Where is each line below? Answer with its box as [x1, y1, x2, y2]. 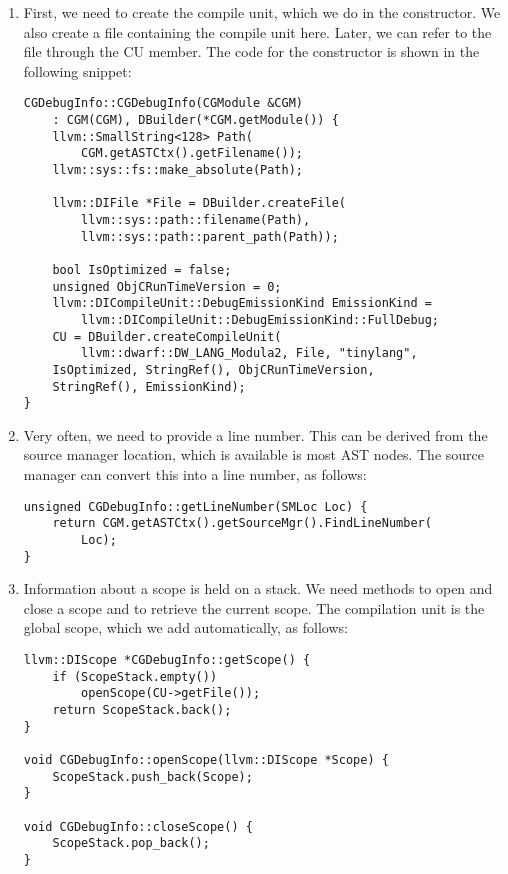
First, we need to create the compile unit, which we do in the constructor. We [23, 2, 501, 22]
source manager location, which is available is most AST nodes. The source [23, 444, 484, 465]
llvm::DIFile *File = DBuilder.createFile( [52, 196, 346, 211]
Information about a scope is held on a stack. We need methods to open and [23, 578, 493, 599]
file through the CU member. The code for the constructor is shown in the [23, 41, 480, 62]
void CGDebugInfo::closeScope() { [23, 819, 253, 834]
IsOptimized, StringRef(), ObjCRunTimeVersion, [52, 362, 375, 377]
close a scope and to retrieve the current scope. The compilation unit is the [23, 597, 485, 618]
